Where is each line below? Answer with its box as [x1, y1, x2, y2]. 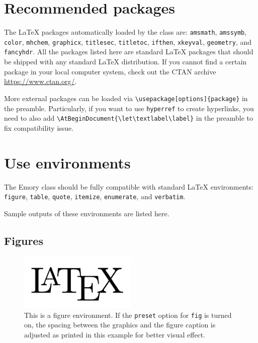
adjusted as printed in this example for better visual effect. [24, 329, 206, 339]
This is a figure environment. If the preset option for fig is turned [24, 309, 232, 320]
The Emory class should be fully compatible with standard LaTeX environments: [4, 181, 253, 192]
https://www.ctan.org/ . [4, 76, 77, 87]
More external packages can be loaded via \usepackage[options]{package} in [4, 93, 248, 103]
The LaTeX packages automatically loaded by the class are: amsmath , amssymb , [4, 27, 247, 37]
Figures [4, 232, 43, 248]
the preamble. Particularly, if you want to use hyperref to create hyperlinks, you [4, 103, 254, 113]
